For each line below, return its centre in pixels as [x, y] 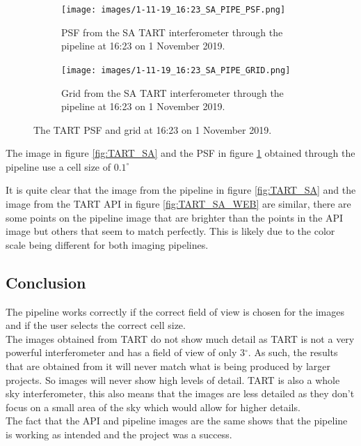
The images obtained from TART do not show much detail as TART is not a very [180, 338]
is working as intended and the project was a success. [119, 434]
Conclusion [46, 282]
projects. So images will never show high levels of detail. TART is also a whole [173, 379]
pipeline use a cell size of [58, 166]
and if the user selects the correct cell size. [96, 325]
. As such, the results [293, 352]
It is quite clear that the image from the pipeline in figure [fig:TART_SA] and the [181, 190]
